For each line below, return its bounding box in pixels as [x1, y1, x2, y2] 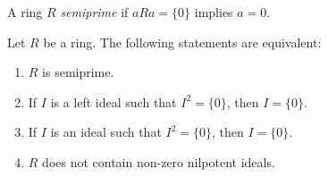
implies [194, 3, 233, 21]
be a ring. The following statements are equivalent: [43, 32, 322, 51]
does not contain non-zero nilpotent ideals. [42, 152, 275, 171]
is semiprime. [42, 63, 114, 81]
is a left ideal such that [50, 92, 177, 111]
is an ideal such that [50, 122, 162, 141]
